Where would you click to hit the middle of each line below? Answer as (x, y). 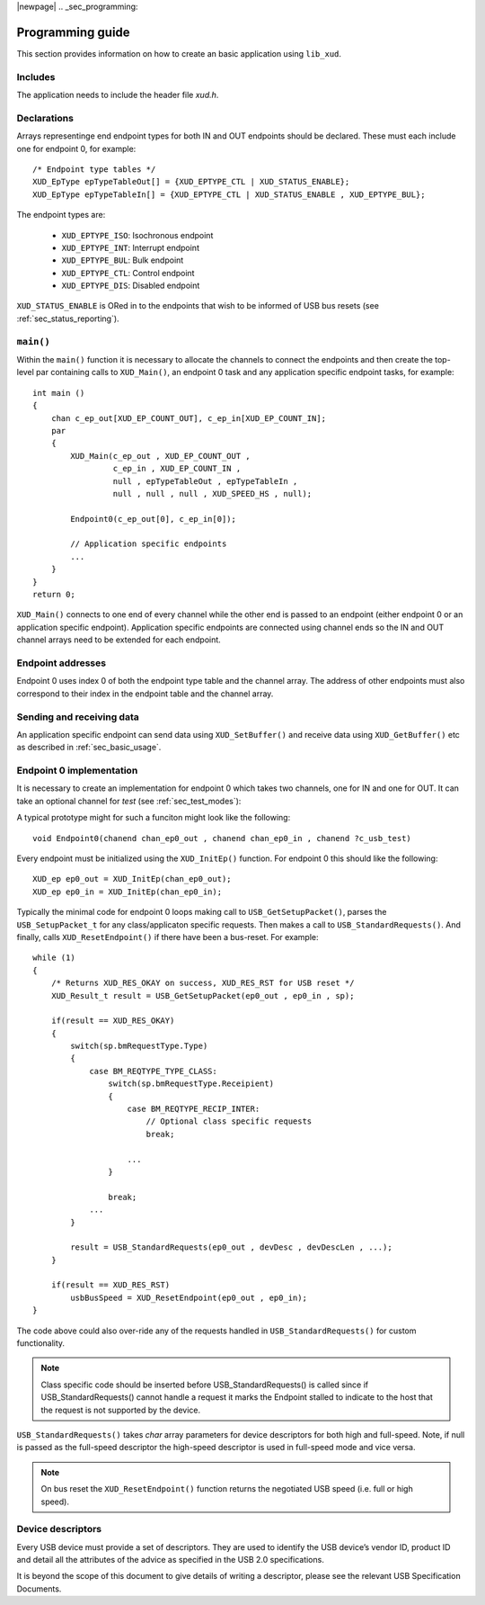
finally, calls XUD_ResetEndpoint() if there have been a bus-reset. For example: (168, 937)
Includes (36, 76)
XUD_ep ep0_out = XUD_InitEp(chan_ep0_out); (132, 879)
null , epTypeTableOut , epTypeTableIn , (205, 481)
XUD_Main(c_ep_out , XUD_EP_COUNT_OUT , (160, 456)
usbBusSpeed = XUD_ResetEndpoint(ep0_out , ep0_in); (189, 1297)
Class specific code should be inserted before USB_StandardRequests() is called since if (205, 1385)
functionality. (41, 1343)
